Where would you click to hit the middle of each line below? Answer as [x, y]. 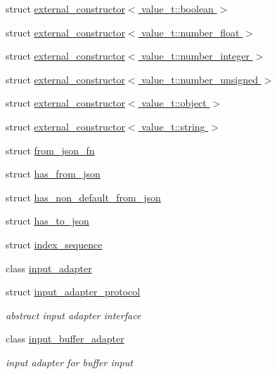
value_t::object [174, 103]
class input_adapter [49, 268]
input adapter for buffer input [69, 362]
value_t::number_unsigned [200, 79]
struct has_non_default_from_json [83, 197]
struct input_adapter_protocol [73, 292]
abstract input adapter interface [73, 315]
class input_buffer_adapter [65, 339]
